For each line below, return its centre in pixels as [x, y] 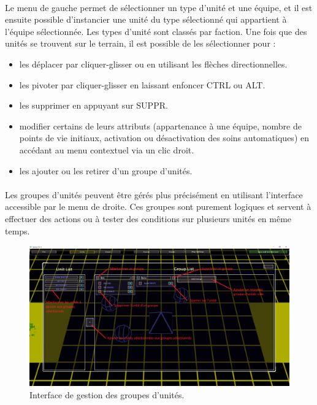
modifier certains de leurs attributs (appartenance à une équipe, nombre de [160, 125]
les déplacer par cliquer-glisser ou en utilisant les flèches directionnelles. [153, 64]
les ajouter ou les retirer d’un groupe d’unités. [106, 170]
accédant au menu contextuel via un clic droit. [107, 149]
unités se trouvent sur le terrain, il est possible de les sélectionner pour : [140, 43]
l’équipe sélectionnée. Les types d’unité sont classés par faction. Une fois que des [156, 31]
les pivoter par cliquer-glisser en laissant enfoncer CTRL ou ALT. [142, 84]
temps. [17, 230]
